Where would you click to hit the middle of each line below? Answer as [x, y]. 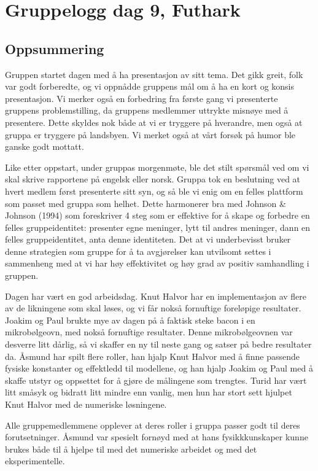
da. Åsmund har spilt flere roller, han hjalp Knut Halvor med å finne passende [153, 356]
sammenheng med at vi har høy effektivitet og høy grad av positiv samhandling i [157, 263]
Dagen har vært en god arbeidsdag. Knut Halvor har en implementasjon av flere [156, 296]
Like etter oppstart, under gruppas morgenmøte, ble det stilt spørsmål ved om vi [157, 167]
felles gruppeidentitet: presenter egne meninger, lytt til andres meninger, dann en [158, 227]
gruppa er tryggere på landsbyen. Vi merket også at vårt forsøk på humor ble [150, 134]
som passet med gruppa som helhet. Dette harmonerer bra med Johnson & [145, 203]
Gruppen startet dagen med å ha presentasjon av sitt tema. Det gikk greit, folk [154, 74]
